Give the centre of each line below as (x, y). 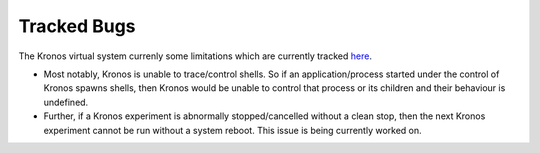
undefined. (66, 102)
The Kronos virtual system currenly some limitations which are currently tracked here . (195, 56)
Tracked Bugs (77, 26)
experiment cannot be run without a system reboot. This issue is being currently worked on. (232, 130)
